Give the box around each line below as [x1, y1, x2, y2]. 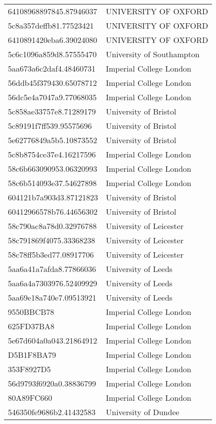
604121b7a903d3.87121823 [8, 192, 98, 203]
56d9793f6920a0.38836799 [8, 378, 96, 389]
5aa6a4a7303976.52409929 [8, 277, 97, 289]
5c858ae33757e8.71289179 [8, 106, 96, 117]
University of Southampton [106, 48, 200, 60]
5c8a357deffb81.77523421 [8, 20, 94, 31]
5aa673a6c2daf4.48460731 [8, 63, 96, 74]
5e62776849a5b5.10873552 [8, 134, 97, 146]
